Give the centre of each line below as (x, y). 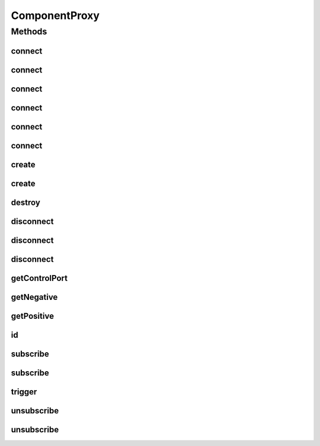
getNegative (34, 297)
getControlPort (39, 278)
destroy (26, 202)
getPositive (33, 316)
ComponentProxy (55, 15)
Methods (29, 31)
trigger (24, 392)
